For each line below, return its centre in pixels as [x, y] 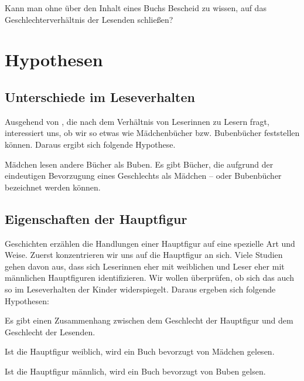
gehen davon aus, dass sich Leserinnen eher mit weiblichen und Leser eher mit [145, 266]
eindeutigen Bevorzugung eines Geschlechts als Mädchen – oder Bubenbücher [143, 176]
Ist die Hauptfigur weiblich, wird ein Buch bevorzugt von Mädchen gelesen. [140, 351]
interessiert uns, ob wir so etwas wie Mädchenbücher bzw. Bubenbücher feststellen [152, 133]
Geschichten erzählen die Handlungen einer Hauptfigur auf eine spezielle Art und [150, 243]
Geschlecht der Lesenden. [50, 331]
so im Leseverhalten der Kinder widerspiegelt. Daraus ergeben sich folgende [140, 289]
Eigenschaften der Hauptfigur [96, 218]
